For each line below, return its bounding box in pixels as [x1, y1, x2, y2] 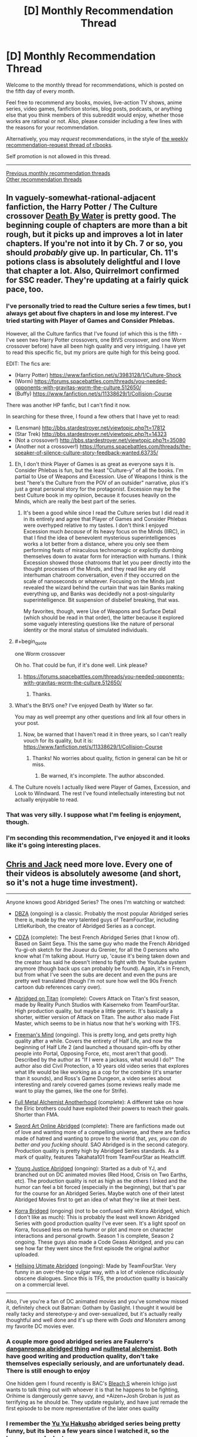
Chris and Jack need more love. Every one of [6, 859, 173, 869]
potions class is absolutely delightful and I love [6, 257, 181, 267]
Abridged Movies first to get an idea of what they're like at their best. [14, 1196, 181, 1203]
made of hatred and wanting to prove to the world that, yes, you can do [14, 1135, 187, 1142]
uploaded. [14, 1251, 39, 1258]
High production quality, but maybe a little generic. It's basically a [14, 1007, 173, 1014]
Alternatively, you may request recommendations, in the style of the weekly [6, 135, 189, 142]
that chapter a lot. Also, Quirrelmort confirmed [6, 266, 180, 276]
